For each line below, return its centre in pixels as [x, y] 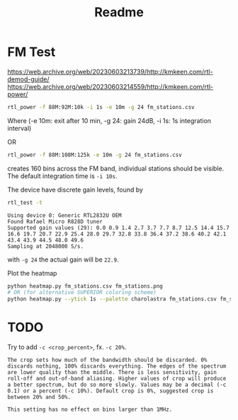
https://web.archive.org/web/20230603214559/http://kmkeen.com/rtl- [110, 86]
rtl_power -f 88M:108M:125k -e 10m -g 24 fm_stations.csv [95, 155]
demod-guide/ [28, 79]
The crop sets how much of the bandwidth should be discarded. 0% [107, 360]
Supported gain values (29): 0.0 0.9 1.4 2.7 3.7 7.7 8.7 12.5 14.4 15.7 [119, 228]
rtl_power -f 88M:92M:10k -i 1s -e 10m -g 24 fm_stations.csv [101, 107]
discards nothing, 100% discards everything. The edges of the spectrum [117, 366]
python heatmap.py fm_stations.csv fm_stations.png [85, 286]
